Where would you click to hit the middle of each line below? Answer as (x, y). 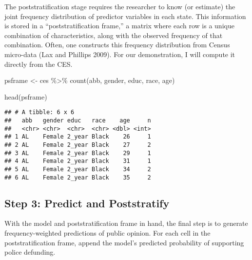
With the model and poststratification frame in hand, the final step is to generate (126, 223)
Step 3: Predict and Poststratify (87, 203)
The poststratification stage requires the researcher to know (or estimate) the (120, 6)
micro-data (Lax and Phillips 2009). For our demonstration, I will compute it (120, 54)
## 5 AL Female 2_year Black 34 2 (78, 169)
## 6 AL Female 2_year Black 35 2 (78, 177)
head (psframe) (26, 96)
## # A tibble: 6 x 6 (39, 112)
